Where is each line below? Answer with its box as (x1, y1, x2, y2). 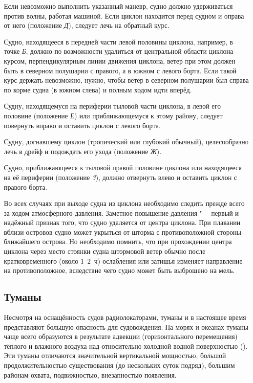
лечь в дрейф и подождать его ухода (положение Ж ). (4, 146, 162, 156)
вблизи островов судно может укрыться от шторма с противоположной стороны (4, 226, 241, 237)
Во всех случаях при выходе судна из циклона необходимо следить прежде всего (4, 198, 245, 208)
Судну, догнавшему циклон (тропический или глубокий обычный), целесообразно (4, 136, 249, 147)
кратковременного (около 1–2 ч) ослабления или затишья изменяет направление (4, 255, 243, 266)
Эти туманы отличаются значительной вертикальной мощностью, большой (4, 350, 226, 360)
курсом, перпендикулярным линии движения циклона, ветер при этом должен (4, 55, 235, 66)
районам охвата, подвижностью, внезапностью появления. (4, 369, 177, 380)
